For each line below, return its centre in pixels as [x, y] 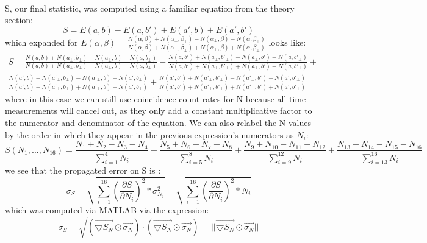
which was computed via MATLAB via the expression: [107, 210]
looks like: [287, 42]
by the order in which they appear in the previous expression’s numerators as [149, 134]
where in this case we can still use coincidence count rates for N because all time [156, 98]
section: [19, 20]
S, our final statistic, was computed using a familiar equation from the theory [150, 8]
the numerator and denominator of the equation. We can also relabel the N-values [158, 122]
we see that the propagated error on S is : [83, 170]
